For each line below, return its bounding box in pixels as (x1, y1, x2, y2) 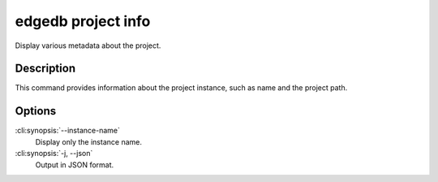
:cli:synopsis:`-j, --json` (15, 149, 93, 158)
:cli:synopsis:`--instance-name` (15, 126, 121, 136)
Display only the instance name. (35, 136, 142, 146)
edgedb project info (15, 12, 151, 30)
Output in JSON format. (35, 159, 114, 170)
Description (15, 62, 76, 76)
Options (15, 104, 57, 118)
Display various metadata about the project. (15, 41, 161, 50)
